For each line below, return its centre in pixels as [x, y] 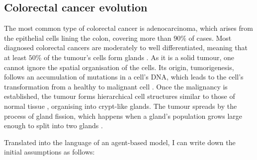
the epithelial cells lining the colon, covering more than [88, 38]
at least [15, 57]
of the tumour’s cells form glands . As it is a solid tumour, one [139, 57]
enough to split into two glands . [53, 125]
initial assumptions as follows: [49, 152]
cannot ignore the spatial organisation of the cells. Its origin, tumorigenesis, [119, 67]
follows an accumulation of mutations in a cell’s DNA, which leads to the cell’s [124, 77]
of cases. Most [210, 38]
